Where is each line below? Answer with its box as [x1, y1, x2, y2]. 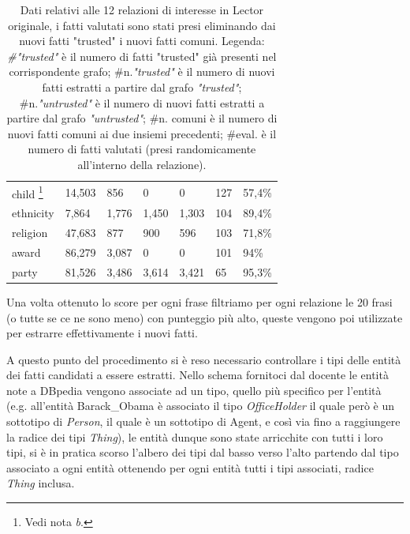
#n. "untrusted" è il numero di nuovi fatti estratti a [19, 94, 265, 111]
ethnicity [12, 205, 54, 221]
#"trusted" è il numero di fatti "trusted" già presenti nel [7, 47, 277, 64]
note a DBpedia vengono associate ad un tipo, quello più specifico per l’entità [6, 382, 382, 398]
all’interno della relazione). [77, 156, 207, 172]
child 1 [12, 182, 43, 201]
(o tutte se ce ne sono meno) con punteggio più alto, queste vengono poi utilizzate [6, 309, 403, 325]
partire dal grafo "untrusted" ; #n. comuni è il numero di [6, 110, 278, 126]
